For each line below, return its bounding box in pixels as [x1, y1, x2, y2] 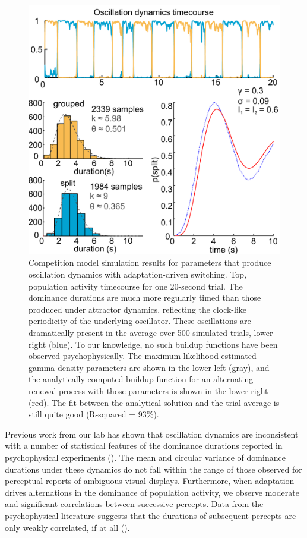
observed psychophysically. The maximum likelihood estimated [29, 350, 257, 362]
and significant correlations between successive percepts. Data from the [5, 498, 264, 510]
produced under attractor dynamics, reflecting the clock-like [29, 303, 247, 315]
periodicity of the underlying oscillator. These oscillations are [29, 314, 251, 327]
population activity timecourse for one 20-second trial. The [29, 279, 243, 292]
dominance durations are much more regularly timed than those [29, 291, 261, 304]
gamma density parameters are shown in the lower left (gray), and [29, 361, 270, 373]
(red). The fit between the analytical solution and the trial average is [29, 396, 280, 408]
